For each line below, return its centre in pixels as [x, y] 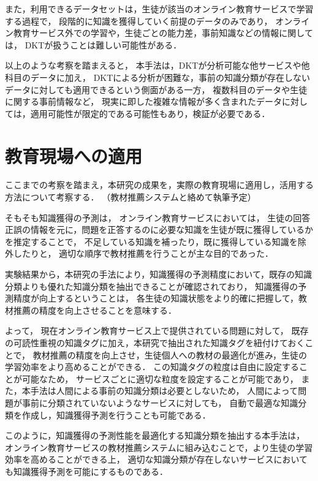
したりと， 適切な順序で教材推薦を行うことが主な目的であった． [143, 253]
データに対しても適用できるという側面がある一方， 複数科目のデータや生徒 [156, 89]
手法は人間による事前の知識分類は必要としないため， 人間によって [164, 391]
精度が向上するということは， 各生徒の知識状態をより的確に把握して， [156, 298]
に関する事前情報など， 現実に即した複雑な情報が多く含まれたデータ [143, 101]
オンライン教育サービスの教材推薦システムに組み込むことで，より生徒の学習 [159, 447]
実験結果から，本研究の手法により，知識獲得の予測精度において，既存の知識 [158, 274]
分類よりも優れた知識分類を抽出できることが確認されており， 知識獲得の [152, 286]
